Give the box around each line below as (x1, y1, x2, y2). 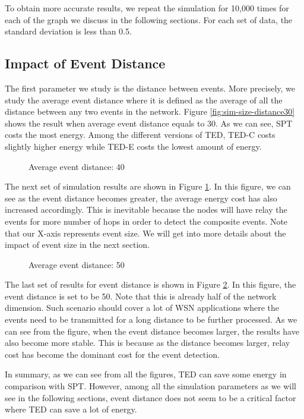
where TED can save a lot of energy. (5, 403, 137, 415)
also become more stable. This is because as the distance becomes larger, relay (5, 336, 290, 349)
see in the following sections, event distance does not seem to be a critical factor (5, 391, 296, 404)
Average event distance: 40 (28, 160, 125, 172)
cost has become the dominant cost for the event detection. (5, 348, 220, 360)
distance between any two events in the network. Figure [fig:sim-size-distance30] (5, 105, 295, 118)
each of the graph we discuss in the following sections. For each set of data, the (5, 13, 293, 26)
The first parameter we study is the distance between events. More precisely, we (5, 81, 296, 94)
